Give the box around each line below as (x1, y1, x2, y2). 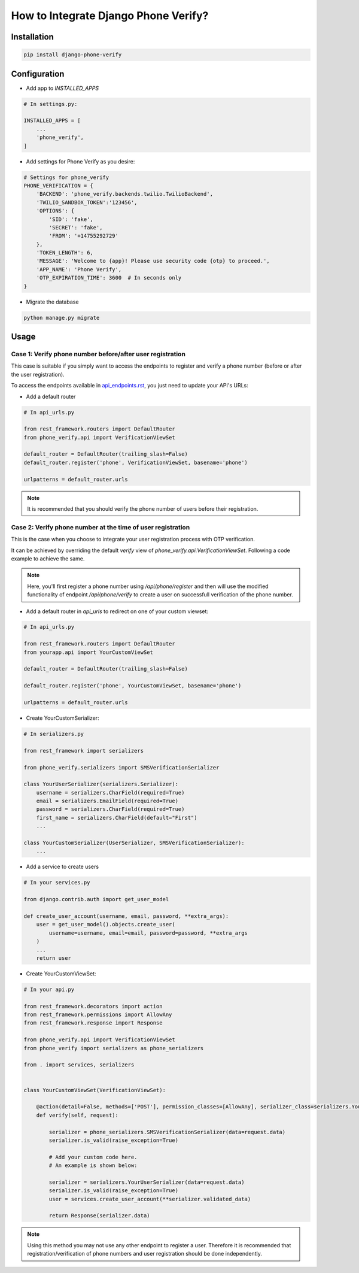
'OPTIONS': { (36, 207, 75, 214)
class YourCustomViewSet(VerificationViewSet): (23, 1087, 166, 1093)
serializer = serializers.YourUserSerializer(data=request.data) (48, 1178, 245, 1186)
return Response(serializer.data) (48, 1213, 150, 1219)
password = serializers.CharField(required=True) (36, 806, 185, 813)
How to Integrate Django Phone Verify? (11, 9, 209, 22)
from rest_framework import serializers (23, 747, 144, 754)
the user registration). (11, 371, 65, 378)
